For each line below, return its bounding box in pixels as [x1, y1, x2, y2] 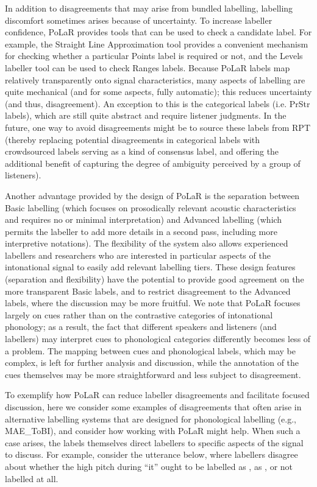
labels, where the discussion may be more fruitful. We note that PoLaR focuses [5, 296, 301, 309]
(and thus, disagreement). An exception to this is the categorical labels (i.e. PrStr [5, 97, 310, 110]
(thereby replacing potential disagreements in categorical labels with [5, 133, 260, 145]
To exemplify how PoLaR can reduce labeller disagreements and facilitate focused [5, 388, 310, 401]
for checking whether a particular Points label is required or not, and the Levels [5, 49, 303, 62]
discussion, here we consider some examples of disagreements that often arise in [5, 401, 302, 413]
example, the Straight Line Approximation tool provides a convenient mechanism [5, 37, 308, 50]
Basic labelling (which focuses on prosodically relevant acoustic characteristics [5, 201, 296, 214]
